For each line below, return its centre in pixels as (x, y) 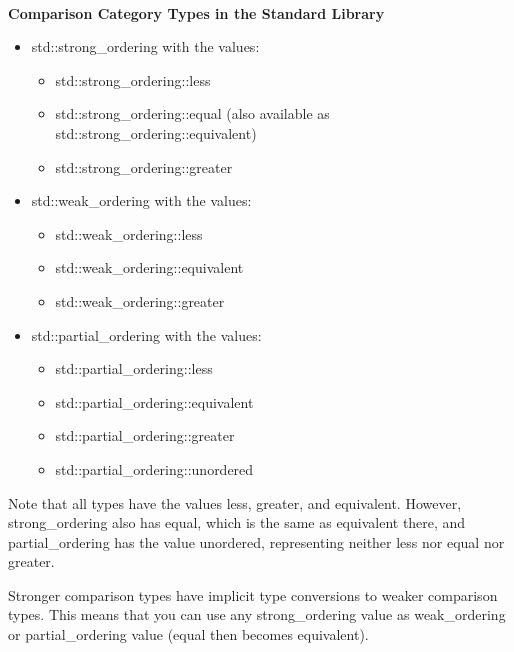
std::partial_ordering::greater (145, 435)
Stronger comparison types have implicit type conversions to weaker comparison (253, 594)
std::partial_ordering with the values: (146, 334)
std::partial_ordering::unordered (154, 468)
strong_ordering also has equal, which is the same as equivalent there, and (237, 522)
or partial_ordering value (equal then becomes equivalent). (188, 634)
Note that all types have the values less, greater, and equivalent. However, (235, 502)
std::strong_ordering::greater (144, 166)
